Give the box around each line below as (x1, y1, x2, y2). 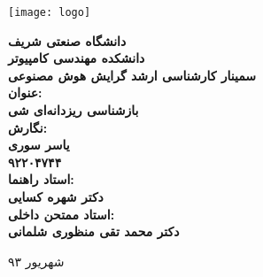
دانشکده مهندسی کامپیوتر (8, 49, 145, 67)
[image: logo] (8, 6, 91, 19)
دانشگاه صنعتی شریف (8, 31, 127, 50)
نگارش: (8, 118, 48, 136)
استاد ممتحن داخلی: (8, 204, 115, 223)
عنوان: (8, 83, 43, 102)
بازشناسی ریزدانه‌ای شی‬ (8, 101, 139, 119)
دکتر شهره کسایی (8, 188, 104, 205)
